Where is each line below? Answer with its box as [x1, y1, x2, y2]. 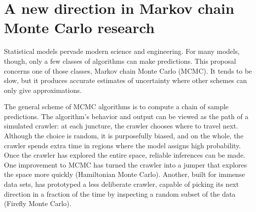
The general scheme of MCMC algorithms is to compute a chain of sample [4, 101, 229, 112]
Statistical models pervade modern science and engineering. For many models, [4, 46, 240, 56]
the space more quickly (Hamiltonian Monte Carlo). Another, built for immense [4, 169, 245, 179]
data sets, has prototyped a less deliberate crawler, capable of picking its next [4, 179, 239, 189]
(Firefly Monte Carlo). [4, 198, 72, 209]
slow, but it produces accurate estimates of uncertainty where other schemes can [4, 75, 247, 85]
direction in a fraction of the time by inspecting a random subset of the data [4, 188, 236, 199]
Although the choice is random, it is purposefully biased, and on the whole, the [4, 130, 244, 141]
